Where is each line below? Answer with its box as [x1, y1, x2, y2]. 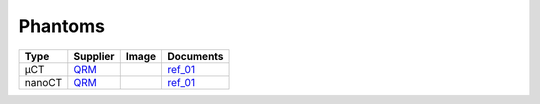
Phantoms [18, 15, 105, 37]
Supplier [73, 49, 115, 63]
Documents [167, 49, 224, 63]
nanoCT [24, 75, 63, 89]
